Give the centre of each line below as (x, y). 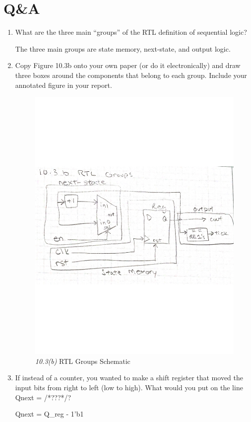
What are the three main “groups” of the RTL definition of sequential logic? (131, 32)
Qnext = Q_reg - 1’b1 (49, 414)
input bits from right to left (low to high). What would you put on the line (129, 387)
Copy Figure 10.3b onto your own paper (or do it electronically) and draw (128, 65)
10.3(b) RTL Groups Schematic (83, 361)
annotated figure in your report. (63, 85)
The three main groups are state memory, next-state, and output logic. (123, 48)
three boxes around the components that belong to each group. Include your (131, 75)
